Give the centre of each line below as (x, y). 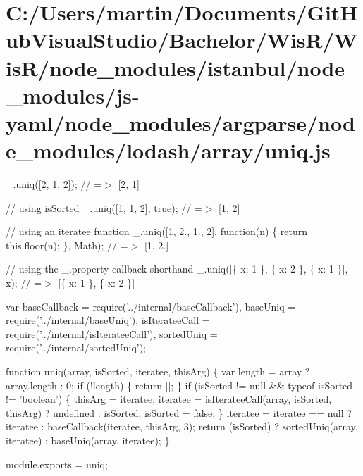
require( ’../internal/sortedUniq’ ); (76, 347)
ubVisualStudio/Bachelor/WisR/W (182, 40)
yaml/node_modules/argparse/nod (180, 122)
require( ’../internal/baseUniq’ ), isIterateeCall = (108, 320)
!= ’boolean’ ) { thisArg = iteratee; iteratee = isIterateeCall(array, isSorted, (169, 399)
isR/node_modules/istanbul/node (176, 67)
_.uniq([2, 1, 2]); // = (54, 184)
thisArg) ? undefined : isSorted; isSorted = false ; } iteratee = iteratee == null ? (179, 412)
